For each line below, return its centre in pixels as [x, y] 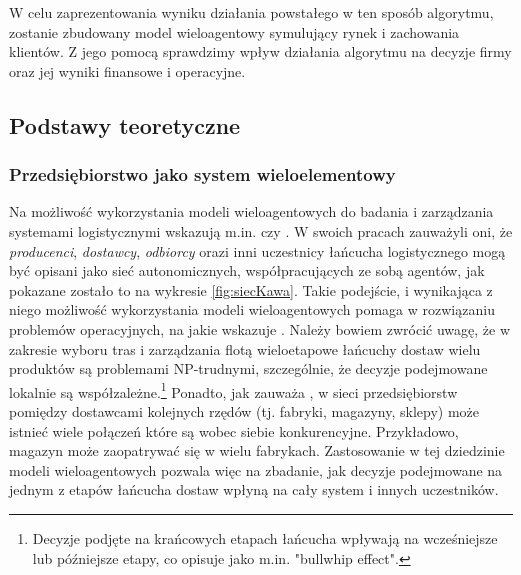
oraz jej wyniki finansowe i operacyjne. [127, 70]
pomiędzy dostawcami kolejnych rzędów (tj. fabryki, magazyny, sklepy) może [244, 410]
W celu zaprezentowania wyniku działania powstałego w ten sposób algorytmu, [251, 12]
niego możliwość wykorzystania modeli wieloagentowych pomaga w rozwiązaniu [252, 309]
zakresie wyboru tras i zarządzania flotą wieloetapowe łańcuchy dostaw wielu [245, 348]
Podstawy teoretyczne [125, 124]
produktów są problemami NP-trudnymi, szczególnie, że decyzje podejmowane [248, 368]
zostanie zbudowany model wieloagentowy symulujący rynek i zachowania [234, 31]
